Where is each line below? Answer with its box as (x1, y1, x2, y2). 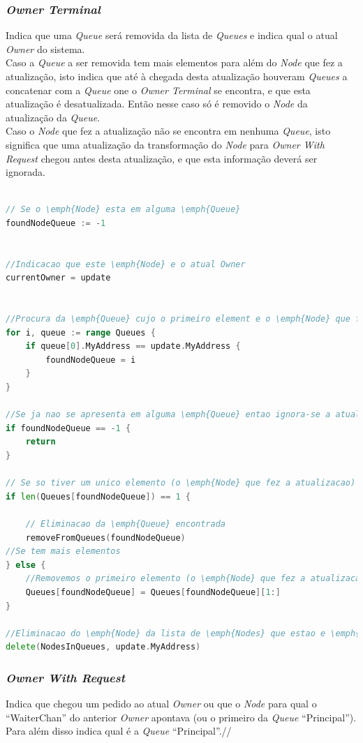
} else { (6, 560, 46, 570)
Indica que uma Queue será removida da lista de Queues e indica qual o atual (6, 28, 338, 43)
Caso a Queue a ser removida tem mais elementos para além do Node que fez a (6, 55, 343, 70)
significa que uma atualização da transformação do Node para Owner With (6, 137, 325, 151)
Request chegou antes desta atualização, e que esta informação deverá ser (6, 151, 318, 165)
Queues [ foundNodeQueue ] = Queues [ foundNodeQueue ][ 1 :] (25, 587, 281, 597)
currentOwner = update (6, 273, 111, 283)
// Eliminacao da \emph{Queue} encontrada (25, 519, 225, 529)
